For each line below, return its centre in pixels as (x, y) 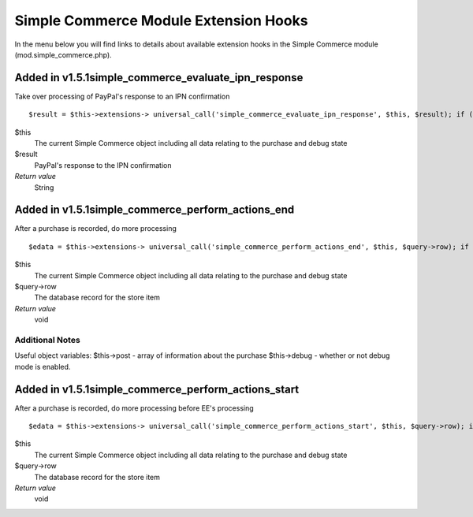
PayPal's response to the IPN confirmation (103, 165)
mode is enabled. (43, 366)
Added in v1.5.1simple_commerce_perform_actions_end (155, 210)
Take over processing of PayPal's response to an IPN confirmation (122, 96)
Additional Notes (47, 340)
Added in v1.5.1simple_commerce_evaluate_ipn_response (159, 78)
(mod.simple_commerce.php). (63, 54)
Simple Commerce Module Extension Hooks (161, 20)
